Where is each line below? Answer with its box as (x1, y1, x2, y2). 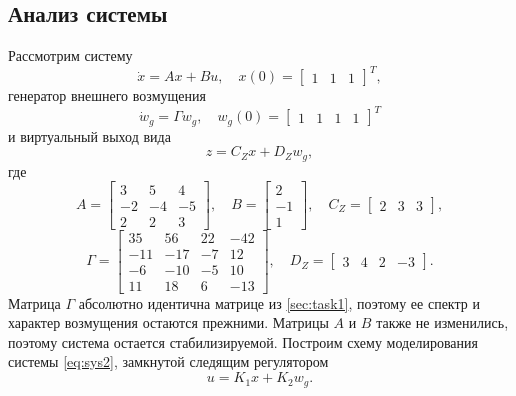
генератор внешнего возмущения (8, 85, 206, 106)
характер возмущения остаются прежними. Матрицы (8, 312, 329, 333)
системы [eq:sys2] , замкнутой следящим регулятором (8, 351, 329, 372)
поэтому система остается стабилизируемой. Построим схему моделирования (8, 331, 478, 352)
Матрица (8, 292, 61, 313)
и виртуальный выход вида (8, 125, 171, 146)
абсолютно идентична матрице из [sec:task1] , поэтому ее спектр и (78, 292, 480, 313)
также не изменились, (376, 312, 509, 333)
